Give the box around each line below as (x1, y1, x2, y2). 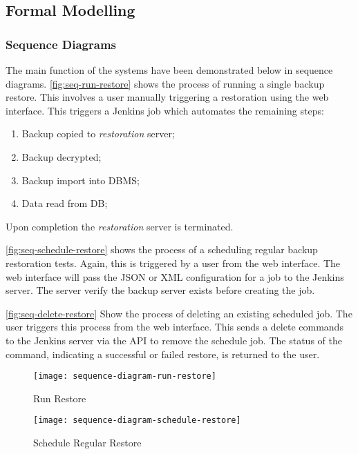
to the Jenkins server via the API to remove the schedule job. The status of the (6, 333, 342, 347)
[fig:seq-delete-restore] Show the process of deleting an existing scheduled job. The (6, 306, 352, 320)
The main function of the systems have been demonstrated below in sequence (6, 63, 333, 77)
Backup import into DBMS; (21, 172, 140, 187)
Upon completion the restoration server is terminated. (6, 219, 234, 233)
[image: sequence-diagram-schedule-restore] (33, 415, 241, 426)
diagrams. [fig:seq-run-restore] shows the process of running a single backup (6, 76, 325, 90)
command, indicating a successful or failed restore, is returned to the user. (6, 346, 320, 361)
